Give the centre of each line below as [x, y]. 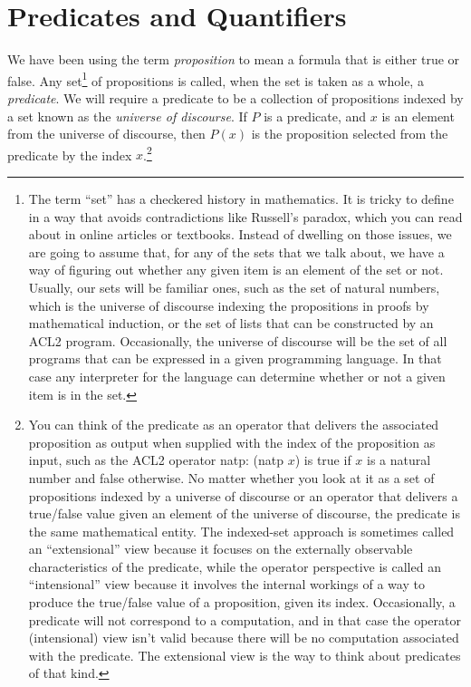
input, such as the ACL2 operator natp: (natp [156, 460]
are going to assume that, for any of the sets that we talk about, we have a [236, 252]
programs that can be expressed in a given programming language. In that [235, 358]
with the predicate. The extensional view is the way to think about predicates [245, 655]
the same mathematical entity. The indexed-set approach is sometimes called [241, 531]
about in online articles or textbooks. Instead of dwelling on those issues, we [240, 234]
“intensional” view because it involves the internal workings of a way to [226, 584]
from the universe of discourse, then [106, 134]
